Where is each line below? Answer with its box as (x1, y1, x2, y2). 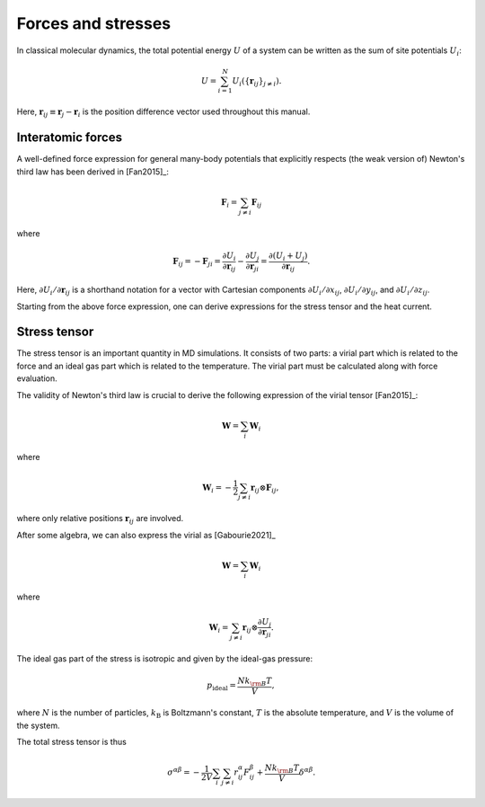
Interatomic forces (16, 130, 123, 146)
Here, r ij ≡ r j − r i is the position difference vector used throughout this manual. (16, 106, 311, 120)
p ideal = (207, 680, 237, 692)
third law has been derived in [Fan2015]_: (16, 166, 170, 177)
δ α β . (298, 766, 316, 777)
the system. (16, 720, 60, 731)
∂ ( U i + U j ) (268, 250, 308, 262)
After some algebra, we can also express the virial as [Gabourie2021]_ (16, 529, 276, 540)
